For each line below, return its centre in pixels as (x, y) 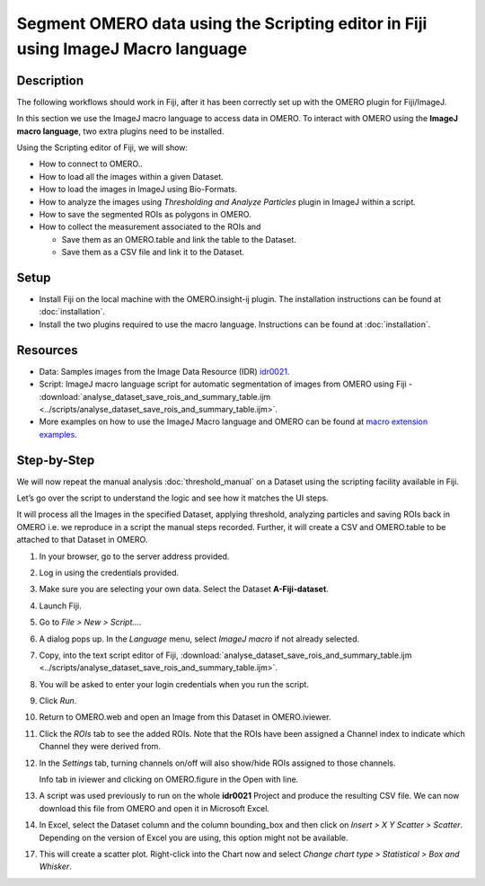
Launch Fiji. (61, 606)
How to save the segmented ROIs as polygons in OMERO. (145, 214)
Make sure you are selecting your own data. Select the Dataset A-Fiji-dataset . (184, 589)
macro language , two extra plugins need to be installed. (120, 131)
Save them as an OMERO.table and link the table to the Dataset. (179, 239)
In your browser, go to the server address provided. (134, 556)
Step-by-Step (56, 460)
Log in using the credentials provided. (109, 572)
